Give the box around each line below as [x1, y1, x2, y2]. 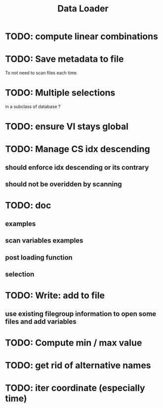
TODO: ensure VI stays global [5, 121, 129, 132]
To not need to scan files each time [5, 70, 77, 76]
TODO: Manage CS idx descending [5, 144, 150, 155]
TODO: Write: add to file [5, 290, 105, 301]
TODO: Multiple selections [5, 87, 116, 99]
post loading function [5, 253, 73, 261]
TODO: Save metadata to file [5, 53, 124, 65]
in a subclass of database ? [5, 103, 61, 109]
